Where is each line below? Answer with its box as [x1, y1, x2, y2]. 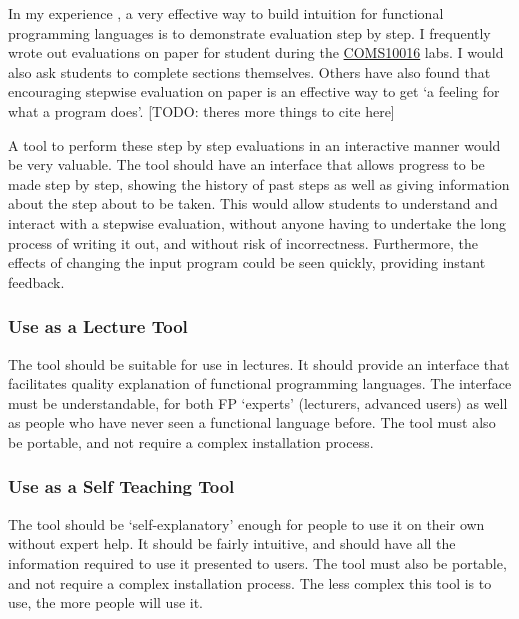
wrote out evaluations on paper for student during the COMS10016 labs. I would [8, 42, 504, 63]
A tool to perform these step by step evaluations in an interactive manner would [8, 134, 501, 155]
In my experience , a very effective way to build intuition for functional [8, 3, 444, 23]
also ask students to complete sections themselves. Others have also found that [8, 61, 491, 82]
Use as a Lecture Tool [8, 314, 188, 339]
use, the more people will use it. [8, 592, 204, 613]
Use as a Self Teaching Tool [8, 474, 235, 499]
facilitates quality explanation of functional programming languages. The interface [8, 373, 512, 394]
